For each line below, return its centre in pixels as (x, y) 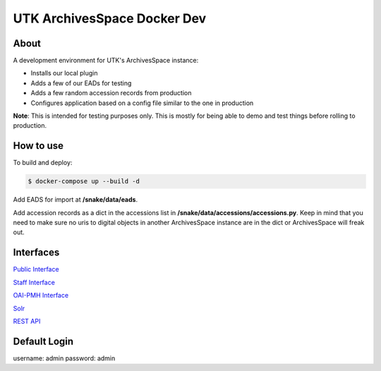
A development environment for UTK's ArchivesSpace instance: (106, 61)
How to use (38, 146)
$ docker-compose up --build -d (84, 181)
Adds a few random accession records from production (111, 93)
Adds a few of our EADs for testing (81, 83)
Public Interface (36, 269)
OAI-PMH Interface (41, 296)
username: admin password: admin (64, 358)
